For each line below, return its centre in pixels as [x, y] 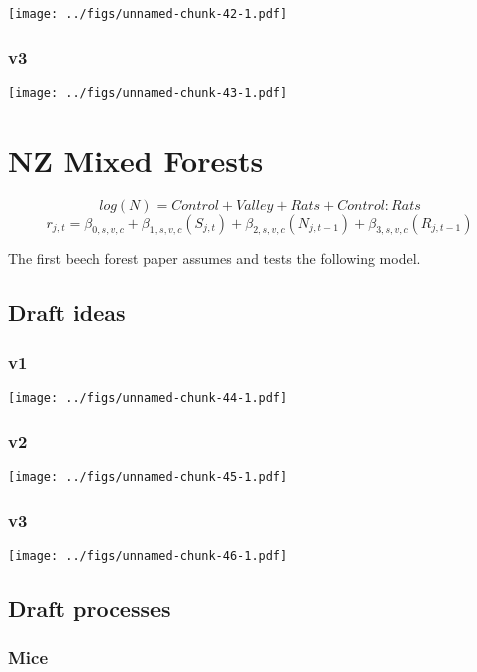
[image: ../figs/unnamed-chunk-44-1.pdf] [148, 398]
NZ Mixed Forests [136, 159]
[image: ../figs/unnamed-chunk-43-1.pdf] [148, 92]
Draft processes [89, 607]
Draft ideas [67, 312]
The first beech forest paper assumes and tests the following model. [214, 258]
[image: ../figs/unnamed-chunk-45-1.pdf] [148, 476]
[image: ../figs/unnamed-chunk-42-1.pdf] [148, 14]
